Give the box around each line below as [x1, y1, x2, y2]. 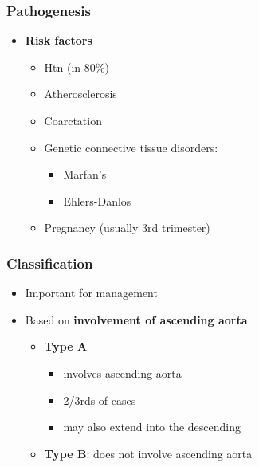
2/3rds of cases [63, 391, 136, 408]
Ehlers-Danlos [63, 192, 131, 209]
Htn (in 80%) [44, 58, 109, 75]
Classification [6, 253, 93, 273]
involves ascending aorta [63, 364, 182, 381]
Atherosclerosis [44, 85, 117, 102]
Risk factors [25, 32, 92, 49]
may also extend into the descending [63, 418, 241, 435]
